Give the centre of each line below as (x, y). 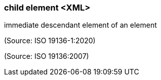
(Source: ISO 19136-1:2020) (50, 41)
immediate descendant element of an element (80, 25)
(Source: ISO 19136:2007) (47, 56)
